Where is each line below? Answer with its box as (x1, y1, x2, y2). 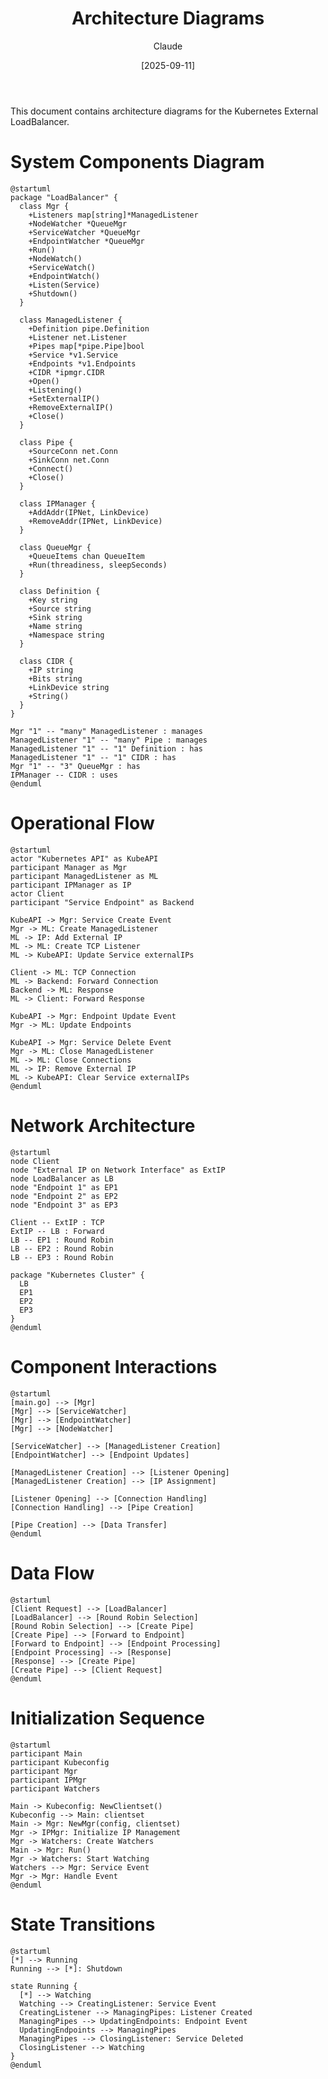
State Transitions (10, 1913, 156, 1936)
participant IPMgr (10, 1775, 87, 1785)
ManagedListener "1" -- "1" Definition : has (10, 743, 203, 754)
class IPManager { (19, 498, 97, 509)
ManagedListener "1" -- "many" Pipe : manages (10, 735, 208, 745)
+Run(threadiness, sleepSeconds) (28, 560, 168, 570)
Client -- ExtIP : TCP (10, 1217, 105, 1227)
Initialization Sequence (10, 1707, 205, 1729)
